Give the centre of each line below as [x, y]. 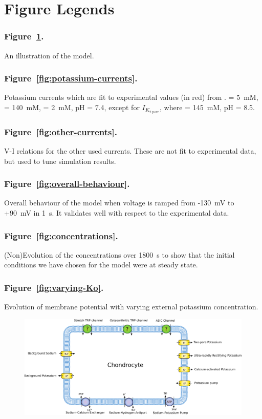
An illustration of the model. [49, 55]
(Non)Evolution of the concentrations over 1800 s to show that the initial [119, 254]
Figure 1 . [24, 36]
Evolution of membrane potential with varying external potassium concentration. [131, 307]
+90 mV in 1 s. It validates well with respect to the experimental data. [117, 213]
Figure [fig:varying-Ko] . [54, 287]
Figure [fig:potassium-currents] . [71, 78]
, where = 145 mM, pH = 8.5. [207, 107]
